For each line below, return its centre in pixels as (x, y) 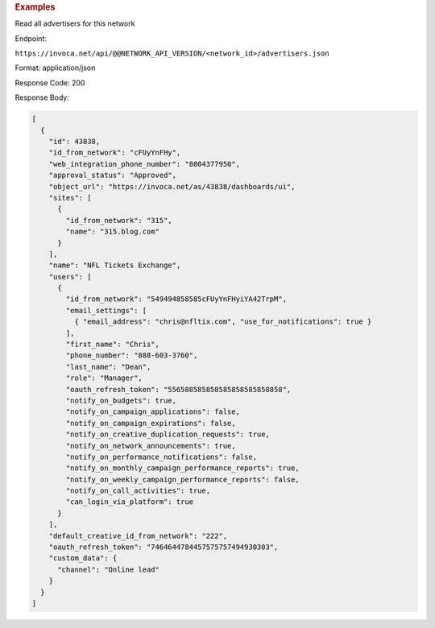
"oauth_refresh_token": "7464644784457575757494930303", (164, 547)
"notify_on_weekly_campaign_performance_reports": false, (182, 479)
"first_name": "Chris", (113, 345)
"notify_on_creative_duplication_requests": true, (168, 434)
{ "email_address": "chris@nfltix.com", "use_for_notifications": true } (223, 322)
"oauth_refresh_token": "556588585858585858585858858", (178, 389)
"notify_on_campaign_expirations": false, (151, 423)
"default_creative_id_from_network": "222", (138, 536)
